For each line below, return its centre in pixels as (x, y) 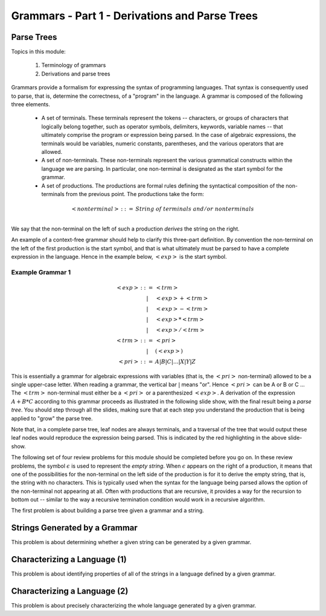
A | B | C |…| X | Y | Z (175, 361)
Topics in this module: (38, 52)
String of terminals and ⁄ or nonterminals (195, 209)
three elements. (31, 104)
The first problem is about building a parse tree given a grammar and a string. (108, 510)
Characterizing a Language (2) (70, 591)
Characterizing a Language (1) (69, 560)
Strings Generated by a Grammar (75, 528)
